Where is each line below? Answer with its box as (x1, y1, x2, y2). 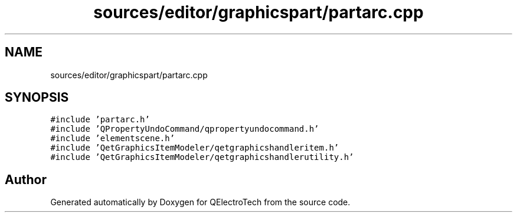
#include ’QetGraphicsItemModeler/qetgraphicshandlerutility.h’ (50, 152, 354, 162)
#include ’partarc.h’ (50, 115, 150, 125)
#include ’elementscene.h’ (50, 133, 175, 143)
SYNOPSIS (5, 90, 69, 105)
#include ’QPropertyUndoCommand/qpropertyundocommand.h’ (50, 124, 319, 134)
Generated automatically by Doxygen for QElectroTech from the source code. (50, 197, 351, 208)
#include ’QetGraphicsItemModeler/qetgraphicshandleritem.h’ (50, 143, 339, 153)
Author (5, 172, 47, 187)
